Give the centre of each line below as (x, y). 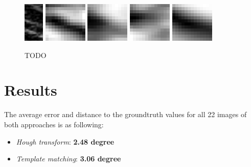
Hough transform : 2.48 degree (65, 141)
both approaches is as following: (54, 124)
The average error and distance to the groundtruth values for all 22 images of (125, 114)
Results (31, 90)
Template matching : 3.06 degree (69, 159)
